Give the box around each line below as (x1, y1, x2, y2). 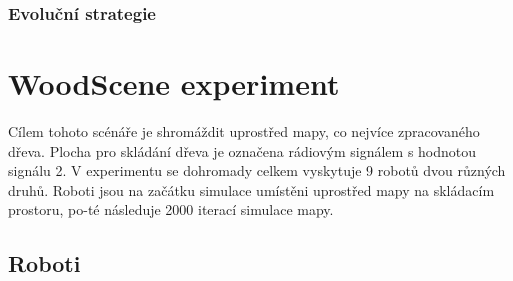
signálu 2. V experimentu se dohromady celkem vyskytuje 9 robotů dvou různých (8, 160, 506, 181)
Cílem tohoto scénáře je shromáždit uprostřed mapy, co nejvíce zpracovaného (8, 120, 480, 141)
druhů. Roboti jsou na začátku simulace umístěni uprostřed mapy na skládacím (8, 179, 495, 200)
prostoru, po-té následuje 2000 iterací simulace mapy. (8, 199, 334, 220)
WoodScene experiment (8, 63, 340, 104)
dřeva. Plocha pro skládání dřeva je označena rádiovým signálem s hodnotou (8, 140, 477, 161)
